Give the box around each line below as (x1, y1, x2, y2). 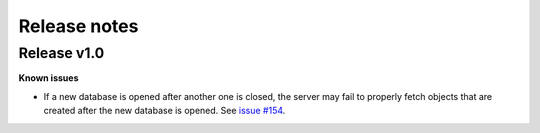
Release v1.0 (18, 44, 105, 62)
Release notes (18, 15, 139, 37)
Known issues (18, 72, 79, 84)
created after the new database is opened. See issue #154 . (43, 105, 286, 117)
